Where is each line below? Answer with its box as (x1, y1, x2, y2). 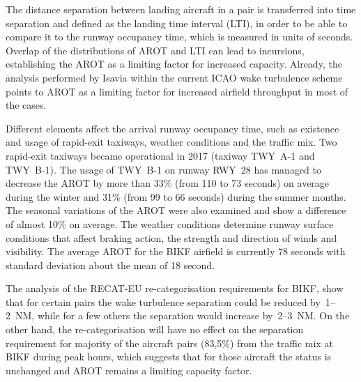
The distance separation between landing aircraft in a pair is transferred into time (6, 2, 356, 16)
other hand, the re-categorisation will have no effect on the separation (6, 322, 304, 337)
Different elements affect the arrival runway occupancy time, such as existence (6, 121, 339, 135)
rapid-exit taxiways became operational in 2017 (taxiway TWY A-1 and (6, 148, 315, 162)
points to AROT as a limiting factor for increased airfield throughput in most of (6, 84, 348, 98)
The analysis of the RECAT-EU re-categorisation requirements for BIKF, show (6, 281, 344, 296)
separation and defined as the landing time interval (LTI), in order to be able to (6, 15, 348, 30)
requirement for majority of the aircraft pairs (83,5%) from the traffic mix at (6, 335, 333, 350)
